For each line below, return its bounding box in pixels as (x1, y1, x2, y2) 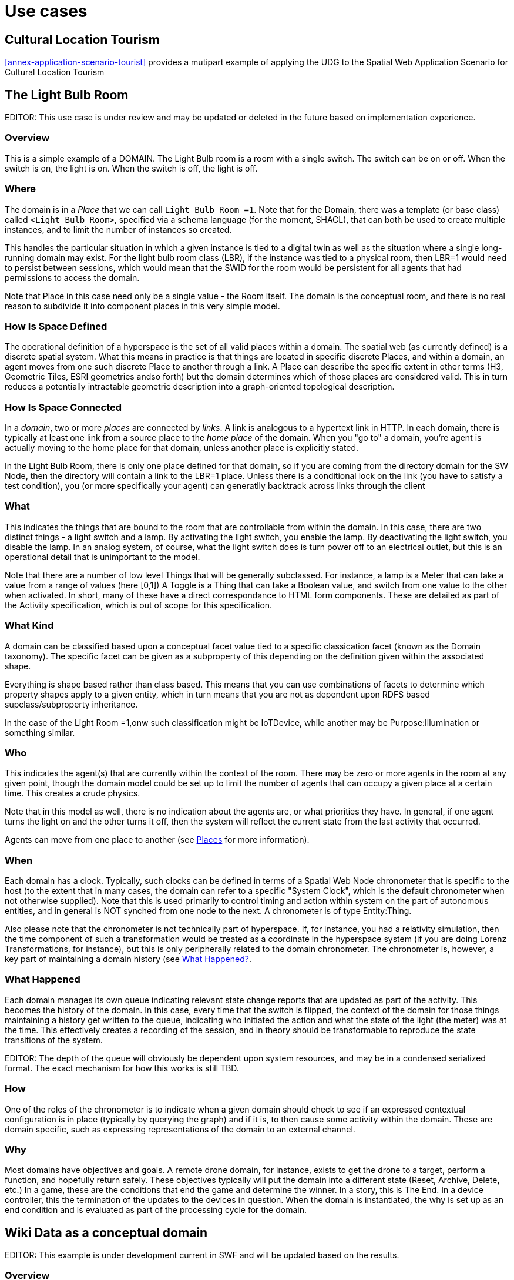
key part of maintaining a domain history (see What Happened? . (5, 954, 251, 964)
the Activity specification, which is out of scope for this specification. (5, 599, 273, 610)
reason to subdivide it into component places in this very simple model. (5, 300, 280, 311)
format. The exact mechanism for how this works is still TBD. (5, 1063, 239, 1073)
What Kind (5, 619, 54, 632)
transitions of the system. (5, 1034, 103, 1045)
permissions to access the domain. (5, 272, 140, 283)
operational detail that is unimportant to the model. (5, 551, 200, 562)
